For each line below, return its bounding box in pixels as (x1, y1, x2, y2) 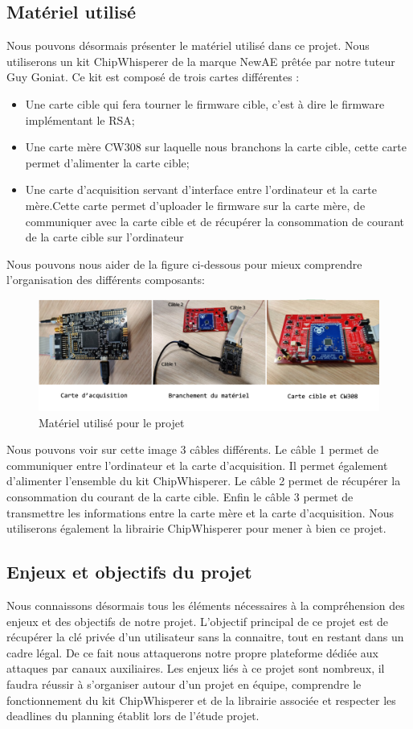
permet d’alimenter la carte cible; (25, 154, 190, 171)
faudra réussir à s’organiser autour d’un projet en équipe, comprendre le (6, 675, 362, 692)
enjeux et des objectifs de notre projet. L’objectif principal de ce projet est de (6, 612, 389, 629)
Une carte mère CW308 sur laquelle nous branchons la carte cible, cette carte (25, 138, 407, 155)
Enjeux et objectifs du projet (6, 559, 252, 584)
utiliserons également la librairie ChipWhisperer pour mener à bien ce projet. (6, 520, 386, 537)
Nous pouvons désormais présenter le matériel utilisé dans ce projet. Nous (6, 37, 370, 54)
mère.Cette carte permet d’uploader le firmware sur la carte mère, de (25, 196, 366, 213)
